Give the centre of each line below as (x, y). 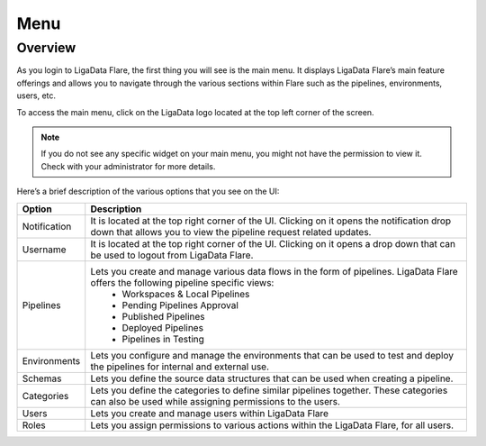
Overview (46, 48)
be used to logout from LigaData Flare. (172, 255)
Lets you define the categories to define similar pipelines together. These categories (269, 390)
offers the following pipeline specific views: (182, 282)
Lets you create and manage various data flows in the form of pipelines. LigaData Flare (274, 271)
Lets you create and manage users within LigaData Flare (209, 413)
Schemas (42, 378)
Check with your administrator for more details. (128, 166)
